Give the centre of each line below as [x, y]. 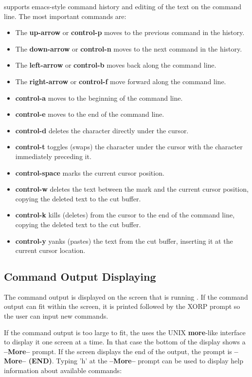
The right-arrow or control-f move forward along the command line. [121, 81]
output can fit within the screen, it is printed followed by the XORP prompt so [122, 306]
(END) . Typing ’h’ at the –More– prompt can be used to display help [136, 361]
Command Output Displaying [80, 277]
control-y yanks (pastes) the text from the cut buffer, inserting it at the [124, 241]
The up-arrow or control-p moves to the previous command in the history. [130, 32]
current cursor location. [50, 250]
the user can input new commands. [56, 316]
